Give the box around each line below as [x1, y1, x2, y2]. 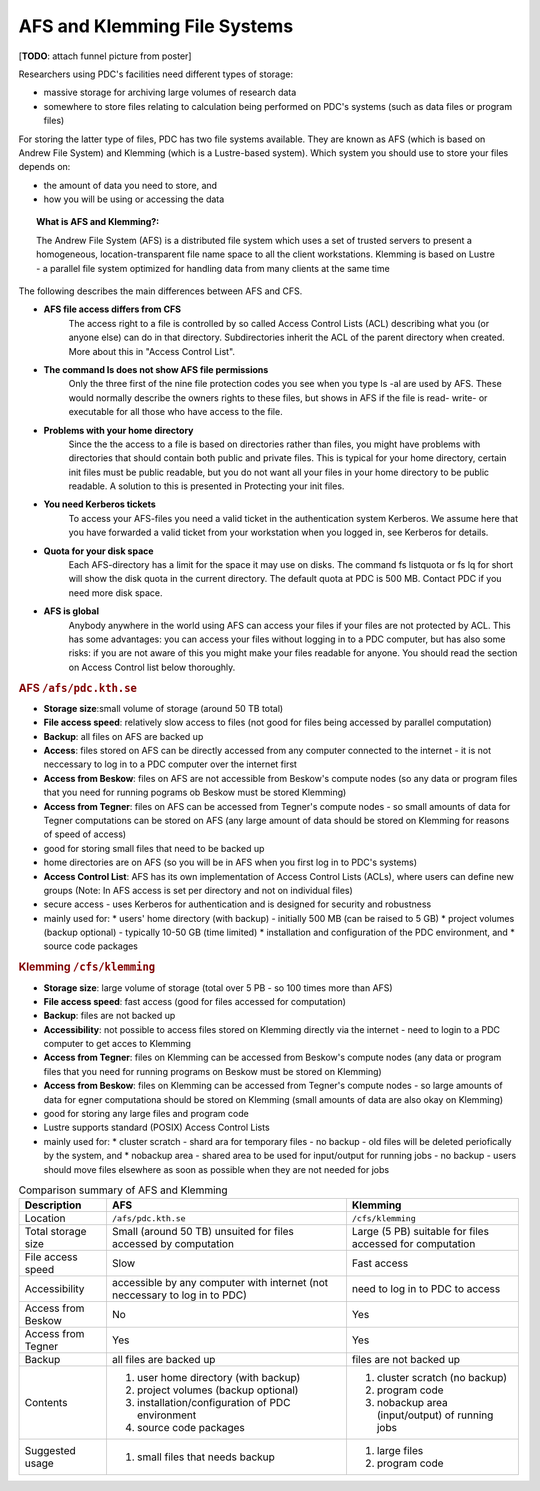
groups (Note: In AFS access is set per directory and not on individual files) [43, 884, 354, 896]
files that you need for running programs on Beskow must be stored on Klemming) [43, 1065, 382, 1077]
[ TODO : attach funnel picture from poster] [18, 50, 192, 62]
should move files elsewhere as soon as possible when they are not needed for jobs [43, 1163, 390, 1175]
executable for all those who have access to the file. [68, 406, 284, 418]
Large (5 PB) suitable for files [351, 1225, 490, 1239]
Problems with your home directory [43, 424, 194, 436]
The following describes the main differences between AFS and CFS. [18, 285, 303, 297]
